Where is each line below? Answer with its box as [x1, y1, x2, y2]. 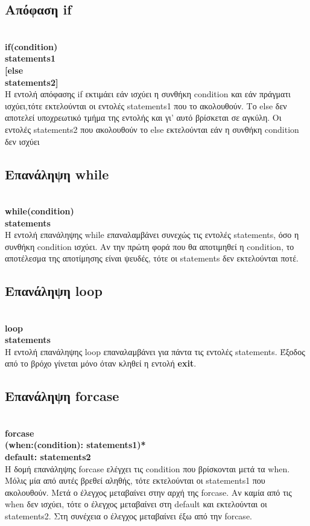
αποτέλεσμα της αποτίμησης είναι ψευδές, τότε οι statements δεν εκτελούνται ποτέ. [5, 252, 299, 265]
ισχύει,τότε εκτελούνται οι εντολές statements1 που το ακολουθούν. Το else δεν [5, 99, 287, 112]
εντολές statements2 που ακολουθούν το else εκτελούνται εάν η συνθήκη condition [5, 123, 299, 135]
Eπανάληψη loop [5, 281, 103, 300]
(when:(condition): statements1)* [5, 438, 146, 451]
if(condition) [5, 40, 58, 53]
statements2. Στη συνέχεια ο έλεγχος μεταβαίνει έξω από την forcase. [5, 510, 252, 522]
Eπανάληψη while [5, 164, 109, 183]
